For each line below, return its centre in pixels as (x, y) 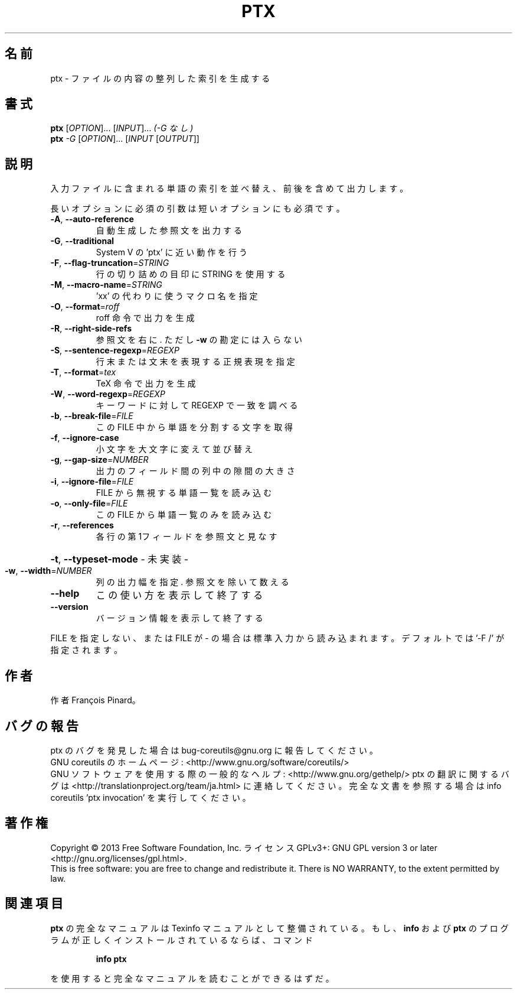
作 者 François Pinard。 (95, 700)
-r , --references (82, 525)
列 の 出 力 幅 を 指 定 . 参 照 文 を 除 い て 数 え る (192, 582)
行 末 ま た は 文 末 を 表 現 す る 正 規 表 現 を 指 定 (195, 362)
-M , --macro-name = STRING (106, 285)
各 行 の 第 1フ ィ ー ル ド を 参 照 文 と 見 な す (186, 537)
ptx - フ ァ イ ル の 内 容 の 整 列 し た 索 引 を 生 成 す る (160, 78)
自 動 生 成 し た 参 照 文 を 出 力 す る (169, 230)
